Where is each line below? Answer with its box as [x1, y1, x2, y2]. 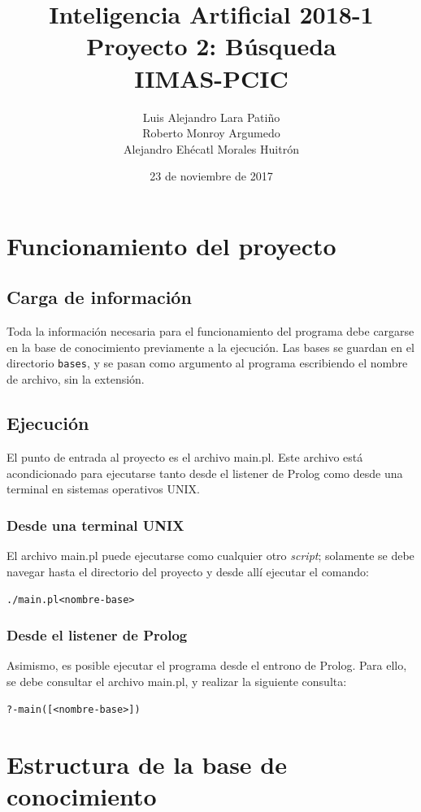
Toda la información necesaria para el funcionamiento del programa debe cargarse [7, 323, 414, 340]
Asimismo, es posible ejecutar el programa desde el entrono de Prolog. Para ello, [7, 656, 407, 673]
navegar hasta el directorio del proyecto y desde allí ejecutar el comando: [7, 562, 369, 580]
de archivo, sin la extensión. [7, 371, 145, 388]
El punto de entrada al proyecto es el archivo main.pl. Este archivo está [7, 448, 363, 465]
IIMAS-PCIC [134, 61, 289, 94]
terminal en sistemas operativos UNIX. [7, 480, 200, 497]
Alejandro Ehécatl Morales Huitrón [124, 140, 299, 157]
